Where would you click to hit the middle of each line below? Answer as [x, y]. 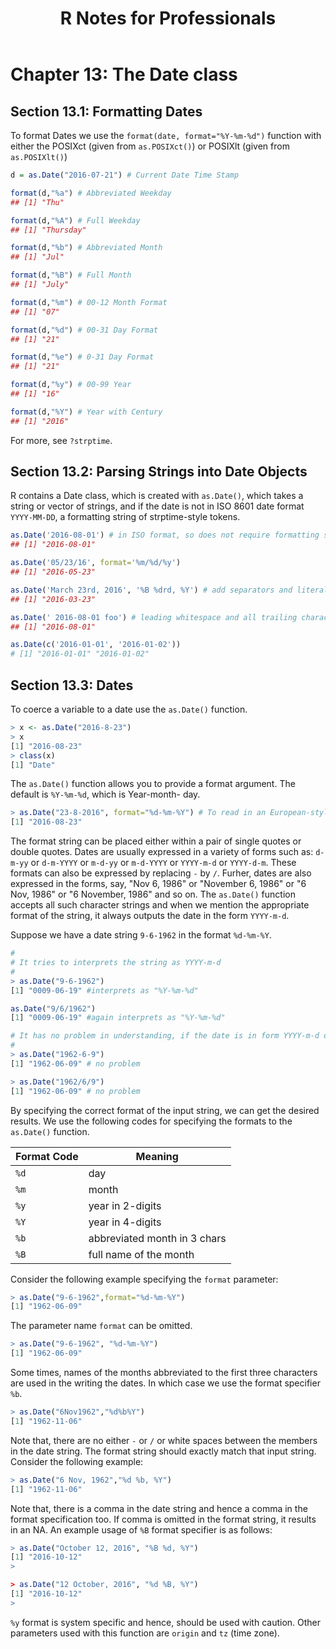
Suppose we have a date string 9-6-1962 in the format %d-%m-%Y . [141, 935]
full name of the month [141, 1254]
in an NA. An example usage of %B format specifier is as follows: [141, 1529]
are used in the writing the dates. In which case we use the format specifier [165, 1383]
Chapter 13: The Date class [124, 74]
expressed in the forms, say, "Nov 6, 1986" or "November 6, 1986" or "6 [158, 884]
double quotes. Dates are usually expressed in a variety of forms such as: [162, 852]
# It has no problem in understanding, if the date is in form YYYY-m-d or [171, 1036]
